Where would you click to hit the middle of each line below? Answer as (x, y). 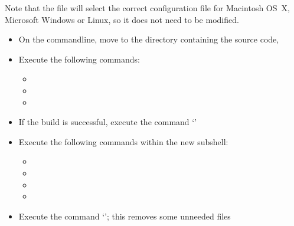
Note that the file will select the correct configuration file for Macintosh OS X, (147, 8)
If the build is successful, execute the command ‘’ (108, 122)
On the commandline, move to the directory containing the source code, (149, 39)
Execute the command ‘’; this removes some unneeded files (125, 216)
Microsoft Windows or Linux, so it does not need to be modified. (122, 19)
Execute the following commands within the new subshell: (123, 141)
